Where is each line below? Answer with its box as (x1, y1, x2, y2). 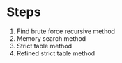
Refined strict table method (16, 49, 96, 57)
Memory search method (16, 34, 86, 42)
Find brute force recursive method (16, 27, 116, 35)
